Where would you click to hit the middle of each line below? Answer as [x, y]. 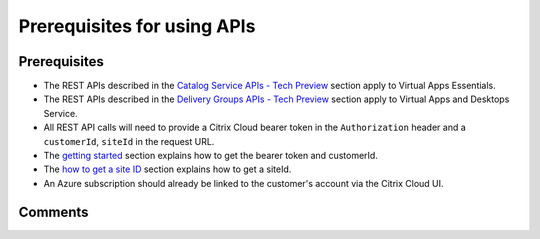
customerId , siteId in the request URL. [129, 141]
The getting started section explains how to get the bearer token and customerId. [211, 156]
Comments [53, 211]
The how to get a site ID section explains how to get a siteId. [167, 169]
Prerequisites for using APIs [137, 26]
